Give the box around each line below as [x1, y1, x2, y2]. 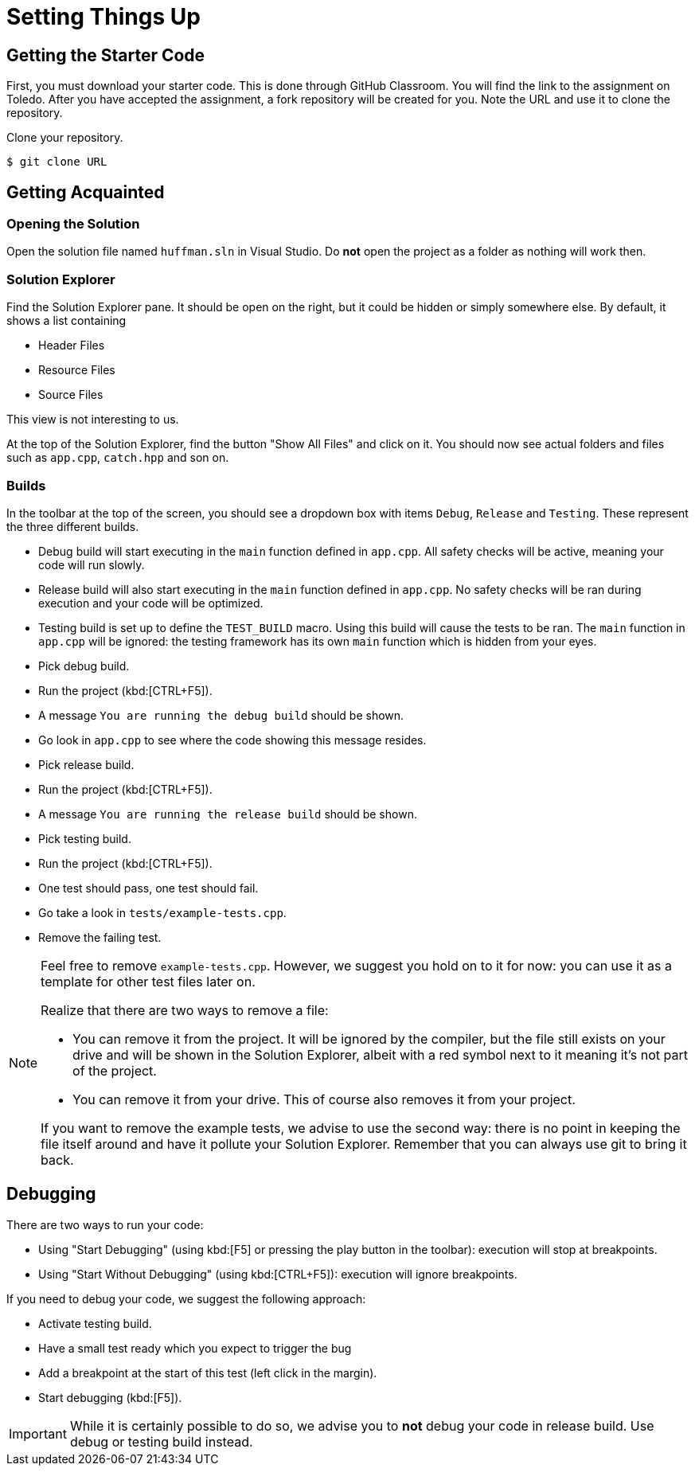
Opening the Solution [6, 216, 140, 232]
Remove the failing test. [38, 930, 162, 944]
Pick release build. [38, 757, 135, 771]
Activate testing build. [38, 1316, 152, 1330]
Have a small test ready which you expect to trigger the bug [38, 1341, 352, 1355]
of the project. [72, 1062, 157, 1079]
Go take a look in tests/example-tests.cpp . [38, 905, 287, 920]
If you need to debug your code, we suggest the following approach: [6, 1291, 366, 1306]
